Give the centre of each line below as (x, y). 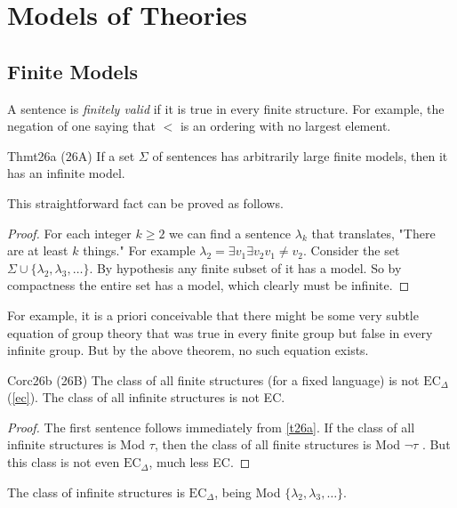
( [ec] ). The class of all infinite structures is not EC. (146, 397)
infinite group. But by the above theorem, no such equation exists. (188, 350)
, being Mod (248, 492)
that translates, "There (373, 233)
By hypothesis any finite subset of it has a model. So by (249, 267)
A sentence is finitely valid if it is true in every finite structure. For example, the (226, 108)
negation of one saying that (81, 126)
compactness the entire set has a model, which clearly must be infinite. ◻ (208, 285)
